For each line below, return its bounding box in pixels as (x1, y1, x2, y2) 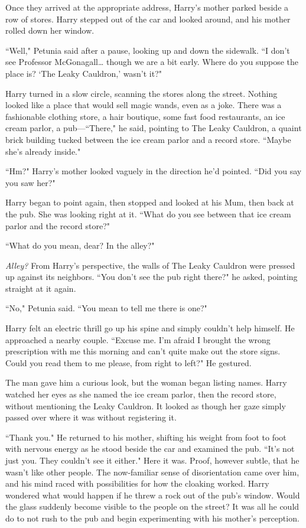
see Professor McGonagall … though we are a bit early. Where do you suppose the (5, 56, 298, 68)
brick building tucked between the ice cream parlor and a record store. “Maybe (5, 133, 291, 145)
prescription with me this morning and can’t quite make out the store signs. (5, 345, 281, 357)
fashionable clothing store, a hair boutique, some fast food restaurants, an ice (5, 110, 285, 122)
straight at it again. (5, 282, 76, 294)
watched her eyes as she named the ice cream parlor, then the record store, (5, 388, 276, 400)
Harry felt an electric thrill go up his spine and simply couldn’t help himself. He (5, 322, 295, 334)
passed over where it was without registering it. (5, 411, 177, 423)
